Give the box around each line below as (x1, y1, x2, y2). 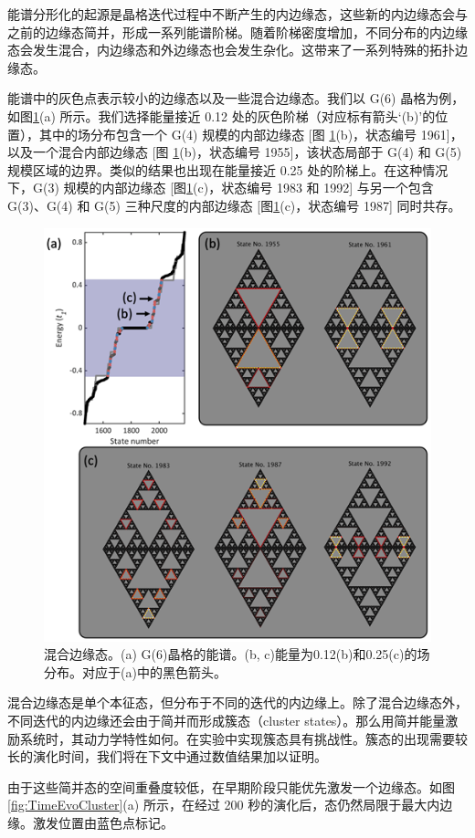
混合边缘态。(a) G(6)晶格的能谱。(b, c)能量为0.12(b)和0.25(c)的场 (44, 644, 430, 664)
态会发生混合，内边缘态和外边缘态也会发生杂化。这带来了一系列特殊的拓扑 (7, 40, 455, 59)
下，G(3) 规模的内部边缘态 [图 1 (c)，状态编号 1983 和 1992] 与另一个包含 (7, 178, 434, 197)
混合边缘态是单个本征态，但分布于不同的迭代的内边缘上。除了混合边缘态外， (7, 693, 468, 712)
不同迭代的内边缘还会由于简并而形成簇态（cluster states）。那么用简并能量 (7, 711, 446, 730)
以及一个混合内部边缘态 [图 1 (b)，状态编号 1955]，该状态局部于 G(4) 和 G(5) (7, 142, 462, 162)
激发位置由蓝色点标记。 (32, 813, 174, 833)
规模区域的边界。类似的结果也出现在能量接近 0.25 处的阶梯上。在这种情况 (7, 160, 449, 179)
